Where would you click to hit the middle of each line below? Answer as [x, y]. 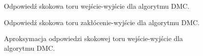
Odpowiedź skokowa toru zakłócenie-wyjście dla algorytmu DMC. [102, 22]
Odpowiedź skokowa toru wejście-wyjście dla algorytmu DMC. [97, 6]
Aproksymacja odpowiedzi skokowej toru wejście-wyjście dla [93, 38]
